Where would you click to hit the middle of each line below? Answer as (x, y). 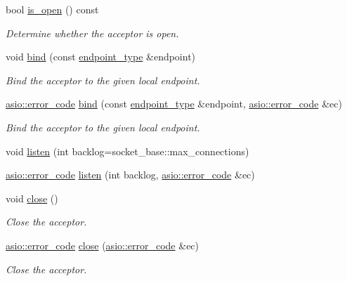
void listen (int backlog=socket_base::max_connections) (127, 151)
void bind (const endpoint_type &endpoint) (101, 57)
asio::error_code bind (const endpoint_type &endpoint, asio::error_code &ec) (174, 104)
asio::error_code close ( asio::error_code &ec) (103, 245)
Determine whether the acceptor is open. (92, 33)
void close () (32, 198)
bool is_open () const (52, 9)
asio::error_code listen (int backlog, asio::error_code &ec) (130, 175)
